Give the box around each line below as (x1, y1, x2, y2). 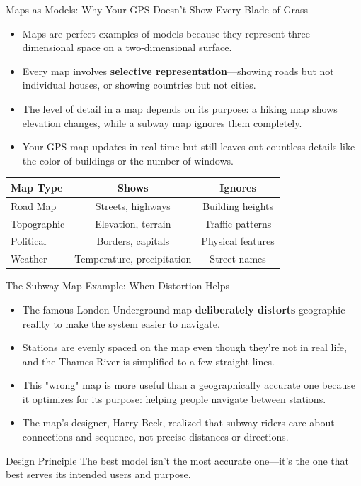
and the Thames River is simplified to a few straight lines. (22, 353, 275, 368)
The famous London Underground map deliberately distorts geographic (22, 302, 345, 316)
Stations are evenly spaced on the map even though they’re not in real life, (22, 340, 347, 355)
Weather (11, 251, 47, 266)
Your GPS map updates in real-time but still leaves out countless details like (22, 139, 355, 154)
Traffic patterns (204, 216, 272, 231)
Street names (210, 251, 266, 266)
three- (287, 26, 314, 40)
